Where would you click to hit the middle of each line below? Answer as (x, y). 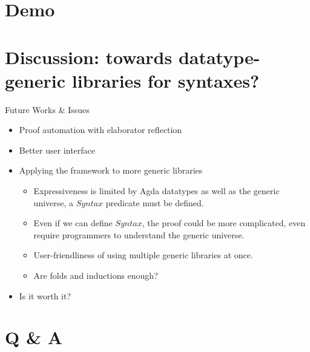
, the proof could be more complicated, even (224, 223)
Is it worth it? (45, 295)
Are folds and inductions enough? (96, 275)
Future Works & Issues (47, 109)
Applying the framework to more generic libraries (111, 170)
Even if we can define (73, 223)
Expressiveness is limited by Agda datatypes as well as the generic (157, 191)
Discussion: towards (89, 57)
